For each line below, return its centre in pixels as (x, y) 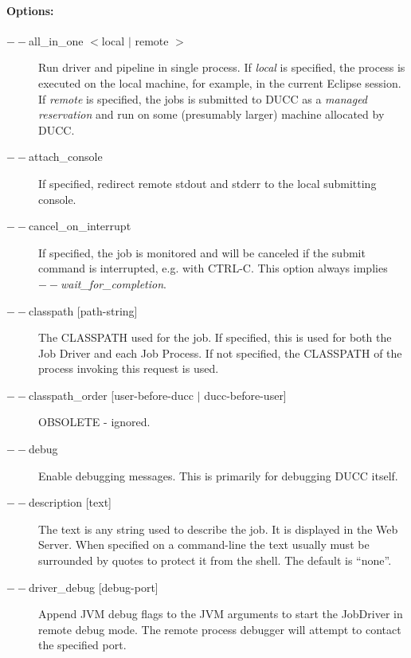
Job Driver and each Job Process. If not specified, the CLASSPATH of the (220, 352)
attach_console (66, 157)
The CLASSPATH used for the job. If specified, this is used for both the (215, 337)
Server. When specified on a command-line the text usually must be (204, 544)
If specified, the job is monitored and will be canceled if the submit (202, 252)
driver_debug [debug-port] (94, 587)
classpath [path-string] (83, 310)
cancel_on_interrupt (80, 226)
